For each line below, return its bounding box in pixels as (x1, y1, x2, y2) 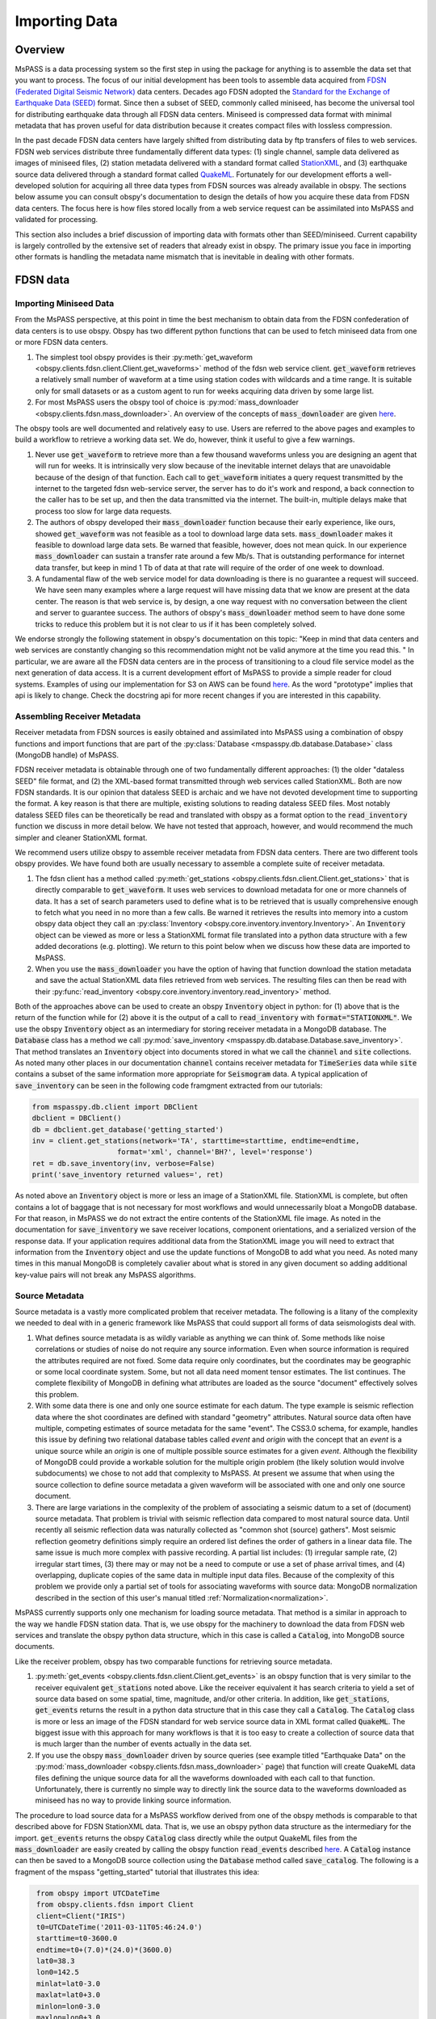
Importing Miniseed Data (15, 298, 115, 309)
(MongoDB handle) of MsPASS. (15, 749, 119, 759)
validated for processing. (15, 215, 99, 225)
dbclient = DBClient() (31, 1114, 122, 1123)
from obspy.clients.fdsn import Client (36, 1900, 194, 1909)
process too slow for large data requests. (35, 506, 173, 516)
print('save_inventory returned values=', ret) (31, 1170, 224, 1179)
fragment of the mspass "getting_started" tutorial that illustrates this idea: (15, 1866, 260, 1877)
